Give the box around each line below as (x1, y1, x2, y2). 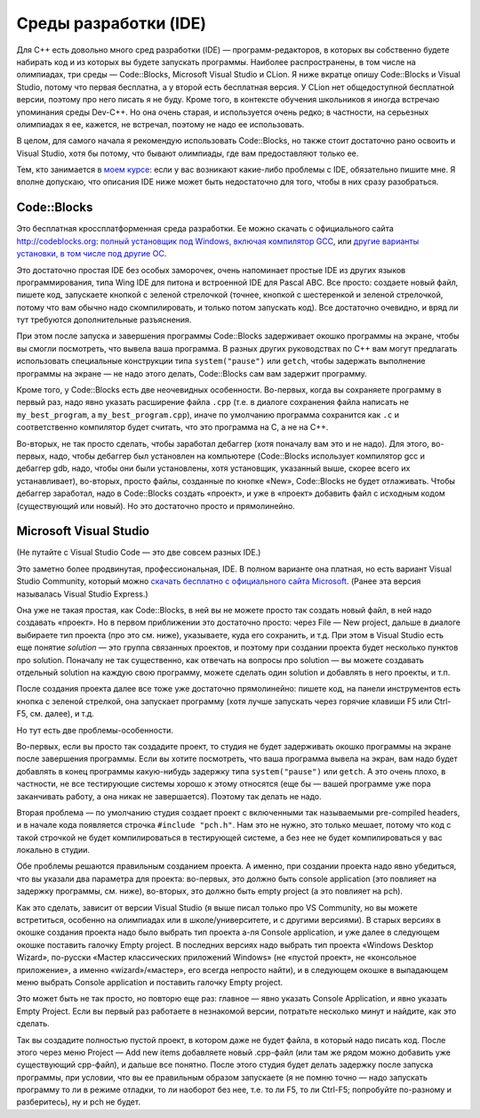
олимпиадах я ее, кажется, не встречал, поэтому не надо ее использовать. (16, 118, 305, 129)
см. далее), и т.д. (29, 709, 95, 719)
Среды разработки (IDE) (16, 13, 206, 33)
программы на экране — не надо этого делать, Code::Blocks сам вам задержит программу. (16, 368, 368, 378)
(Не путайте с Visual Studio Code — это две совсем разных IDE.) (16, 547, 261, 558)
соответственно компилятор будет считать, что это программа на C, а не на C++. (16, 422, 329, 433)
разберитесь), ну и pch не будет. (16, 1097, 141, 1107)
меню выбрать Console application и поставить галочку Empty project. (16, 976, 284, 987)
